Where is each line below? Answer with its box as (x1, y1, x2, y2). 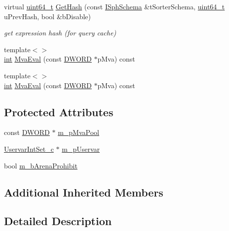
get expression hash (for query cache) (4, 28, 116, 38)
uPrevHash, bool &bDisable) (4, 11, 91, 21)
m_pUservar (62, 143, 100, 154)
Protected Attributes (4, 104, 114, 119)
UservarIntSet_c (4, 143, 54, 154)
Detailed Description (4, 213, 112, 229)
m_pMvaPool (58, 127, 99, 137)
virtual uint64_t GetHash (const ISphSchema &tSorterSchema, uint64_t (4, 1, 225, 11)
